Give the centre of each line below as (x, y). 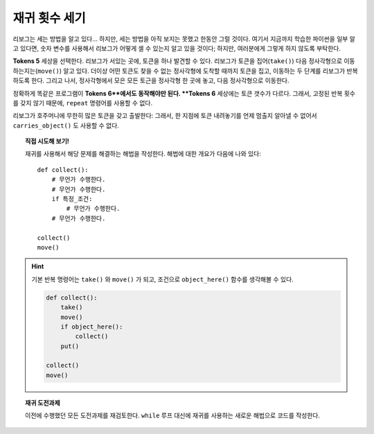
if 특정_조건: (72, 199)
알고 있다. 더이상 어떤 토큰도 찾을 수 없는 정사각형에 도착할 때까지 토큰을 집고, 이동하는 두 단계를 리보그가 (204, 71)
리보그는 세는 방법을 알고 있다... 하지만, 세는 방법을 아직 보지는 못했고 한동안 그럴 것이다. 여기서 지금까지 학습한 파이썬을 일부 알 (184, 39)
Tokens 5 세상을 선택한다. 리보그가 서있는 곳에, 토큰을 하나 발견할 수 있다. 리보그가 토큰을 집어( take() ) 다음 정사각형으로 (178, 61)
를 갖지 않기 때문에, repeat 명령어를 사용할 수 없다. (82, 103)
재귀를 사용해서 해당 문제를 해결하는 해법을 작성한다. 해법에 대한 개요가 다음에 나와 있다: (143, 154)
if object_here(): (92, 327)
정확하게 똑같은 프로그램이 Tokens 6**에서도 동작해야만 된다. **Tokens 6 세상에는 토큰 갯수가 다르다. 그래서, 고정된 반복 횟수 (184, 93)
